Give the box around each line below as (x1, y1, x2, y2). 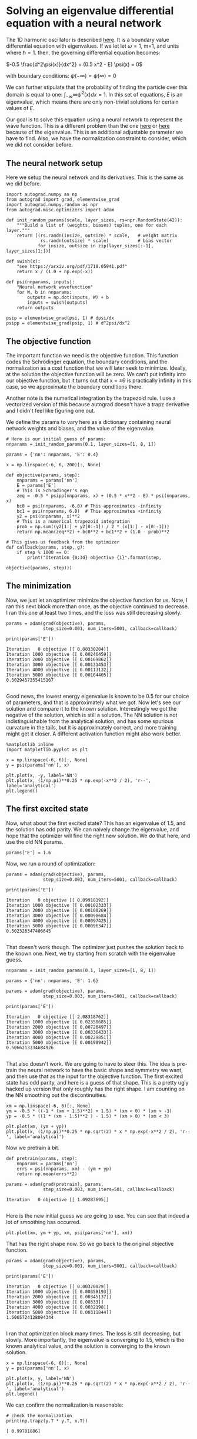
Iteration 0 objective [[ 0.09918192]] (6, 897, 109, 903)
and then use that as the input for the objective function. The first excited (6, 1073, 183, 1080)
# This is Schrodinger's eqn (16, 488, 88, 494)
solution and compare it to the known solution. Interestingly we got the (6, 705, 177, 712)
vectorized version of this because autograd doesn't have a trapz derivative (6, 401, 190, 408)
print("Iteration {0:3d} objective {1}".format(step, (27, 555, 162, 561)
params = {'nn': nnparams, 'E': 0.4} (6, 452, 99, 457)
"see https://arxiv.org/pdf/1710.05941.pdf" (16, 264, 128, 270)
